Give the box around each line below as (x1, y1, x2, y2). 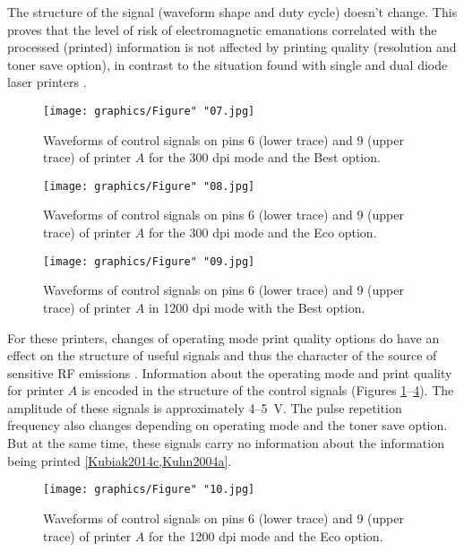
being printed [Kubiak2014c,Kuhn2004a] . (7, 451, 232, 470)
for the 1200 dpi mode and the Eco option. (148, 526, 383, 545)
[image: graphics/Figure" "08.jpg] (43, 179, 255, 193)
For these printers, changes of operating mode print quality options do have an (7, 328, 440, 347)
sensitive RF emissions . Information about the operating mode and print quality (7, 363, 452, 382)
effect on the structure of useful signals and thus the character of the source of (7, 346, 437, 365)
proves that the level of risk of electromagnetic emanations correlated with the (7, 20, 437, 39)
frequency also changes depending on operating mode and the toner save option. (7, 416, 448, 435)
